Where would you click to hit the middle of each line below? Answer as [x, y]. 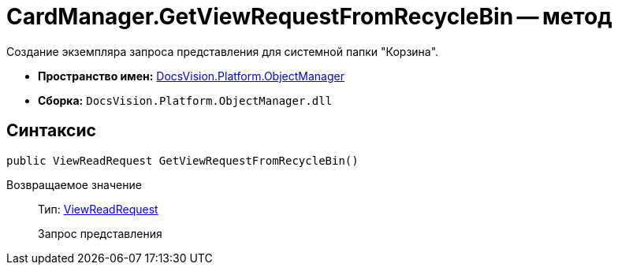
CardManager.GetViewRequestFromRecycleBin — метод [309, 17]
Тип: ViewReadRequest [98, 209]
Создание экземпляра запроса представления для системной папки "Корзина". [223, 51]
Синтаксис [51, 131]
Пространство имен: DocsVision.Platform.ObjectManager [191, 76]
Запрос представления [100, 233]
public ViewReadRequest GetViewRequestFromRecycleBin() [182, 160]
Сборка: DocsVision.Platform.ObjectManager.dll [185, 100]
